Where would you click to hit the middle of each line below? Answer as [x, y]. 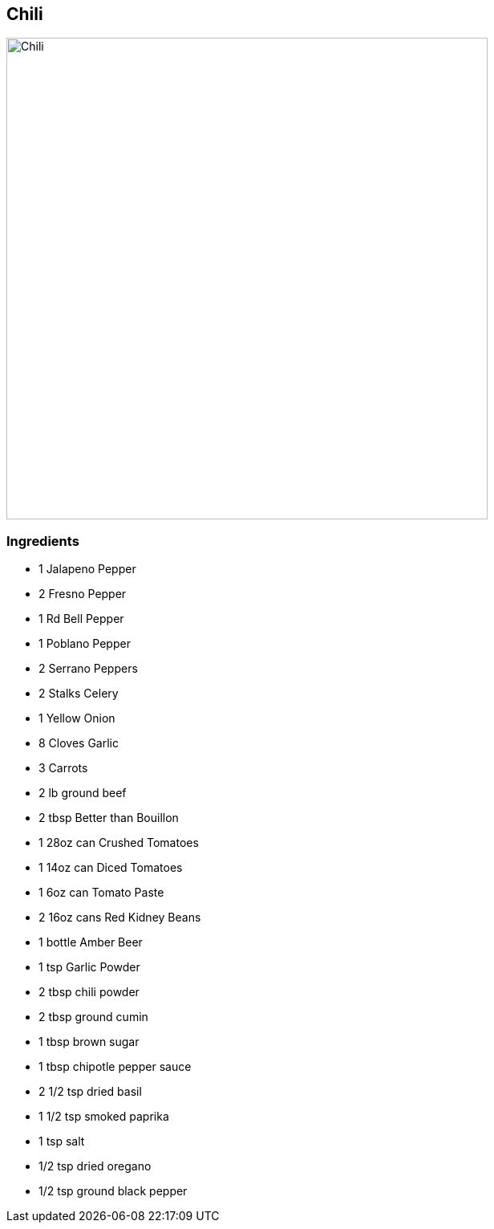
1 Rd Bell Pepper [81, 619]
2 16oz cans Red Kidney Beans [120, 918]
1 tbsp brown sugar [89, 1042]
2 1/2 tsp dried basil [90, 1092]
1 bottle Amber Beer [91, 942]
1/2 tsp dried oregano [95, 1166]
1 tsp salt [62, 1142]
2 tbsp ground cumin [93, 1017]
